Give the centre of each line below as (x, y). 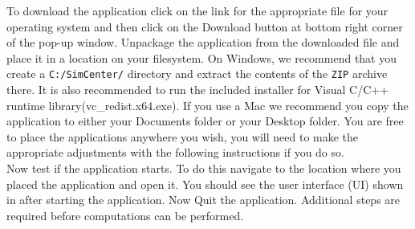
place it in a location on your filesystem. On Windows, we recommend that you (202, 57)
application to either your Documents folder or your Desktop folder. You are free (205, 121)
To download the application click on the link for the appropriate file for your (197, 10)
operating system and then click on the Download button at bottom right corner (205, 26)
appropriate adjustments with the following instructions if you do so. (175, 152)
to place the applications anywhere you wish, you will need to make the (183, 136)
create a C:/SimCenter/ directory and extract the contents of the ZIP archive (197, 74)
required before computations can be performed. (125, 215)
